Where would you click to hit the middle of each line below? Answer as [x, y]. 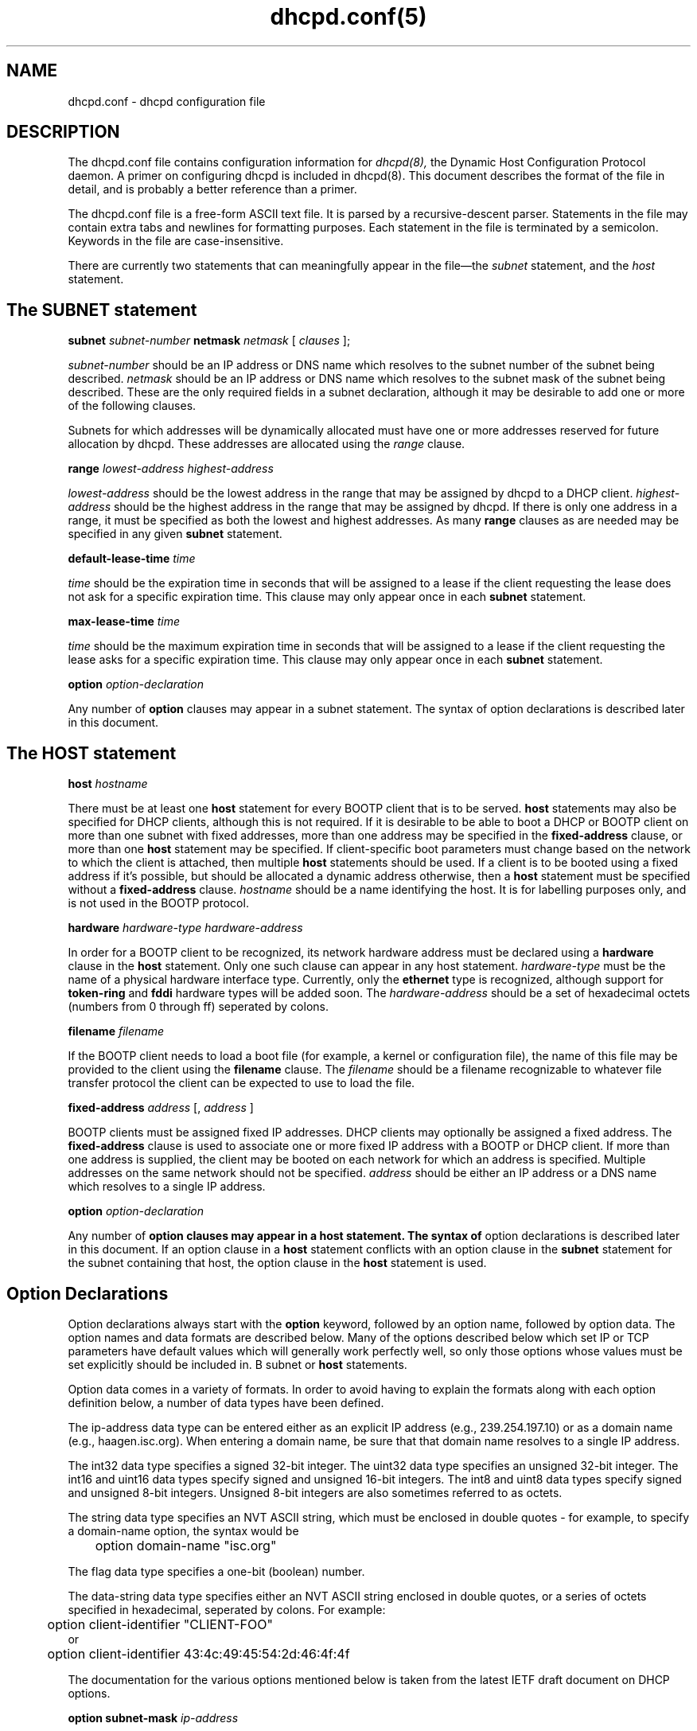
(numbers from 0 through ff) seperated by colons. [198, 1007]
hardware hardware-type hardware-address [185, 928]
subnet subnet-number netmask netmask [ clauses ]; [209, 341]
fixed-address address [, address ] [161, 1108]
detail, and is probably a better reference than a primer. [212, 189]
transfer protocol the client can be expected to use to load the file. [241, 1083]
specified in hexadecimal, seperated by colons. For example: [227, 1609]
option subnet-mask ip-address [153, 1717]
